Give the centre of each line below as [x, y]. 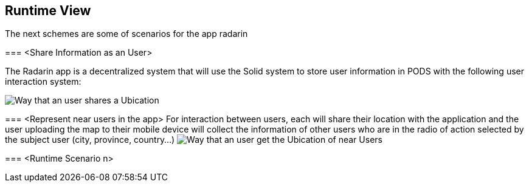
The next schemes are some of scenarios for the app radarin [126, 34]
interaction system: [43, 82]
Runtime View [48, 11]
